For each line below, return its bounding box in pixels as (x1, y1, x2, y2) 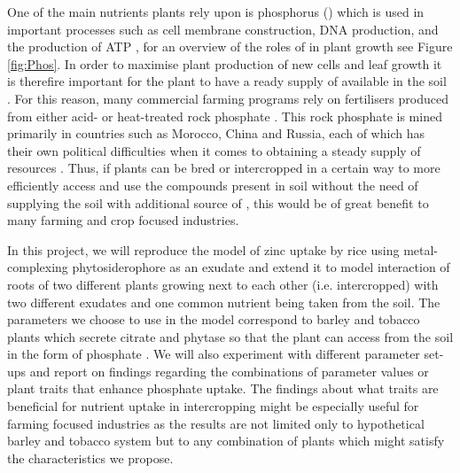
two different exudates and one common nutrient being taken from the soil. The (7, 292, 441, 311)
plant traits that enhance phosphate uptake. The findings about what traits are (7, 379, 439, 398)
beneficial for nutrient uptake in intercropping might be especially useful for (7, 397, 419, 415)
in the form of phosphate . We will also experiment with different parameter (7, 345, 420, 363)
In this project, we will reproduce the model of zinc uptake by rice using (7, 240, 400, 259)
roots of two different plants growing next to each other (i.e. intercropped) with (7, 275, 439, 293)
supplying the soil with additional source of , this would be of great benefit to (7, 193, 429, 212)
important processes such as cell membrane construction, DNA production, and (7, 19, 439, 38)
